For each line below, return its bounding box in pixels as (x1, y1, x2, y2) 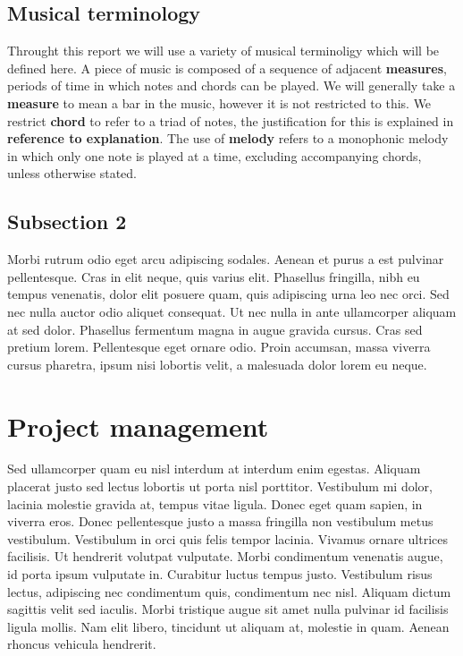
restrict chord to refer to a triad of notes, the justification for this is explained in (7, 111, 454, 130)
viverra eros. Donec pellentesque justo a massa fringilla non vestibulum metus (7, 512, 434, 531)
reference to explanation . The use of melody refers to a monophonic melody (7, 129, 449, 148)
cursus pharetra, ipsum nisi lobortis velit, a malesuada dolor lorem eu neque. (7, 354, 427, 373)
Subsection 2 (7, 208, 127, 235)
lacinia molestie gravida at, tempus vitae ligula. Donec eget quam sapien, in (7, 494, 423, 513)
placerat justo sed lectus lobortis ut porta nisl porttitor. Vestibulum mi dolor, (7, 477, 433, 496)
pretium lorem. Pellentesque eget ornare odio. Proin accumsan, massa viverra (7, 337, 431, 356)
